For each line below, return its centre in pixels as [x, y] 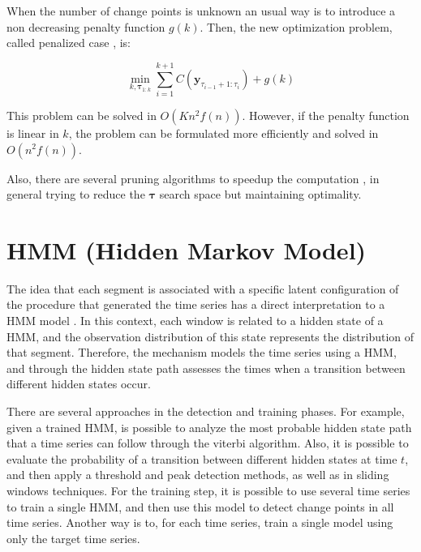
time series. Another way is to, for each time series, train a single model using [200, 522]
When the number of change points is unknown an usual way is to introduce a [201, 11]
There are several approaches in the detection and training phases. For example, [206, 411]
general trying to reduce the [76, 194]
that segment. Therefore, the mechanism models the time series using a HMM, [202, 352]
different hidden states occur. [79, 384]
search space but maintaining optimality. [260, 194]
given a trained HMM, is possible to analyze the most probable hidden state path [209, 427]
